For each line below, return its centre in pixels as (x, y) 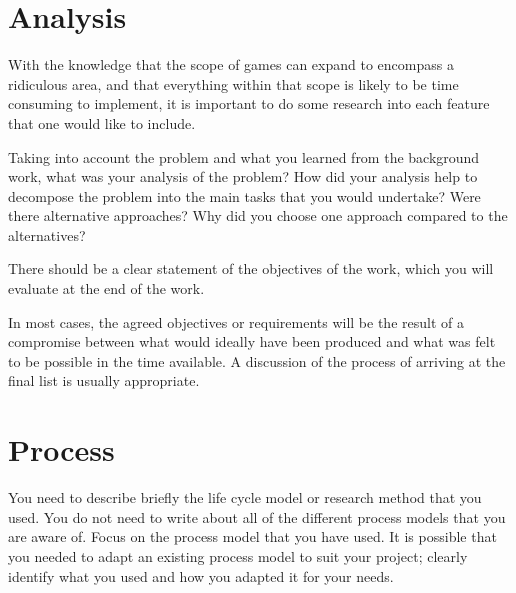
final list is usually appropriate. (104, 380)
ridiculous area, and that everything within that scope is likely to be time (233, 83)
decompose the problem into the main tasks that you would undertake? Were (244, 195)
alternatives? (47, 234)
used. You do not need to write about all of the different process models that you (257, 516)
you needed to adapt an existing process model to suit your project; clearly (238, 555)
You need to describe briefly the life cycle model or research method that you (245, 497)
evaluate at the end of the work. (106, 288)
